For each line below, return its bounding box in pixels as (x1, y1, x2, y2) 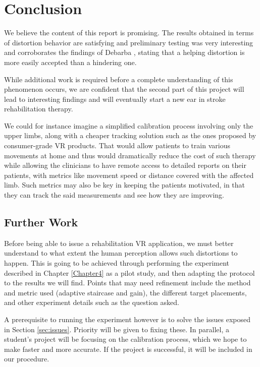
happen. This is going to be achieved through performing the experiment (4, 258, 230, 268)
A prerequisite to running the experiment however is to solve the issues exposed (4, 314, 250, 324)
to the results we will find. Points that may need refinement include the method (4, 277, 251, 288)
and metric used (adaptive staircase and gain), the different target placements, (4, 287, 247, 297)
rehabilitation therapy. (4, 103, 73, 114)
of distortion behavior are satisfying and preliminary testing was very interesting (4, 37, 253, 47)
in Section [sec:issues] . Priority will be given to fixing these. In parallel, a (4, 324, 230, 334)
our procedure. (4, 353, 49, 364)
